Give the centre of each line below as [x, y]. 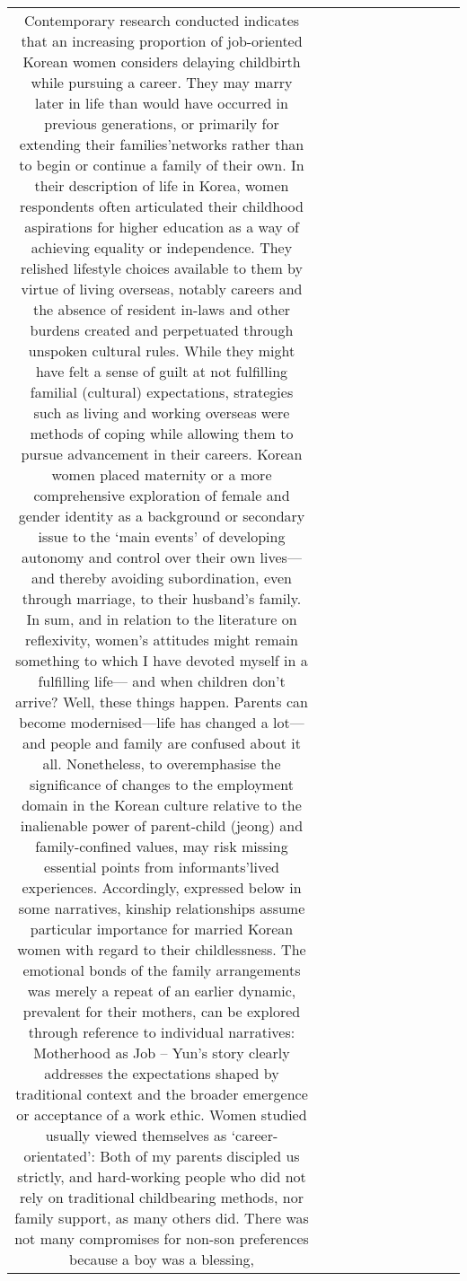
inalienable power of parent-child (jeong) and [162, 825]
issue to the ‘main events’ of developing [162, 536]
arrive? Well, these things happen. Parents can [162, 702]
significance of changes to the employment [162, 784]
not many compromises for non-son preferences [162, 1238]
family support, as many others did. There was [162, 1218]
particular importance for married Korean [162, 929]
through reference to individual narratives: [162, 1032]
